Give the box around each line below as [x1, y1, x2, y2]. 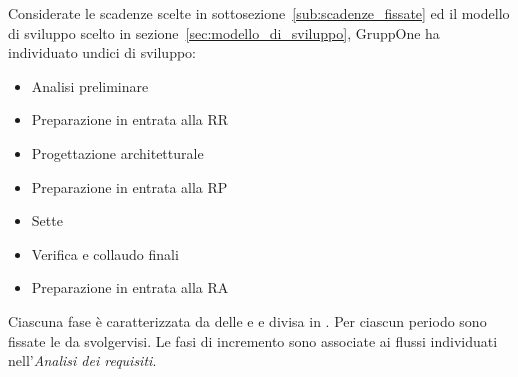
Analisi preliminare [31, 75, 149, 96]
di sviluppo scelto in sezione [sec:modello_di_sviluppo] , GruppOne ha [8, 22, 440, 43]
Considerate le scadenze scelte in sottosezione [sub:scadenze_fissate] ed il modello [8, 3, 510, 23]
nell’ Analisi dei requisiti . [8, 350, 157, 371]
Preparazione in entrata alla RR [31, 109, 229, 130]
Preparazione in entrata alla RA [31, 277, 229, 298]
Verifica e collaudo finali [31, 243, 179, 264]
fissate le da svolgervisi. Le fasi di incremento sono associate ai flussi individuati [8, 330, 498, 351]
